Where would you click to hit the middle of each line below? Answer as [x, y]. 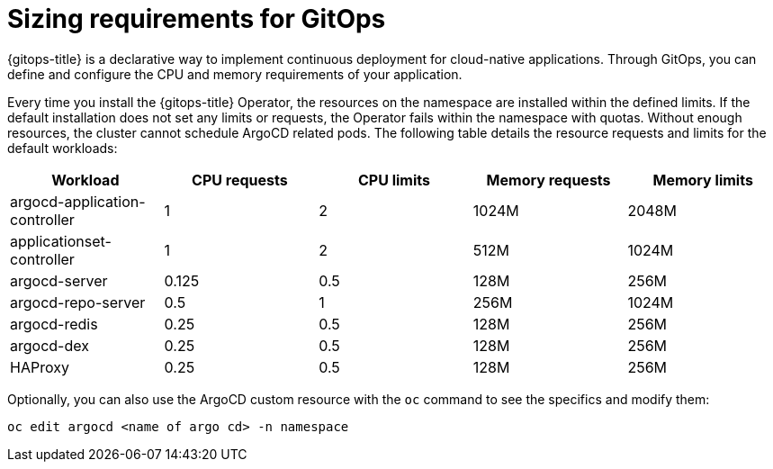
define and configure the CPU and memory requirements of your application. [235, 74]
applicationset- [61, 241]
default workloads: [63, 148]
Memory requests [548, 180]
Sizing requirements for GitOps [197, 19]
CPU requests [240, 180]
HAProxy [40, 367]
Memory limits [703, 180]
